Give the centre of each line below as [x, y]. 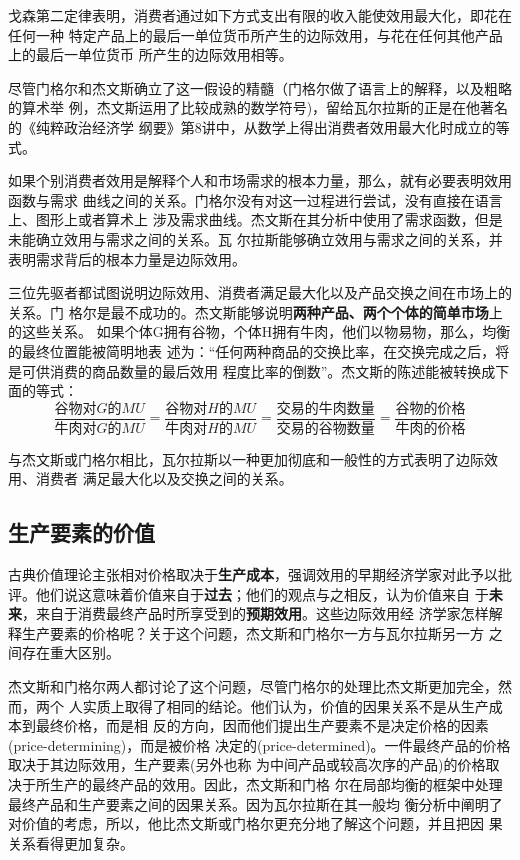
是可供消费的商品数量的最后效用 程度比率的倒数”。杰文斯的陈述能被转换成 [252, 370]
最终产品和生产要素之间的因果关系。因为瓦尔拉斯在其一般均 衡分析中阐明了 [255, 803]
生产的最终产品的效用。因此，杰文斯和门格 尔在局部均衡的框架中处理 [276, 783]
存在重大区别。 [70, 652]
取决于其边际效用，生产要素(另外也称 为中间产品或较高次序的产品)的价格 [247, 764]
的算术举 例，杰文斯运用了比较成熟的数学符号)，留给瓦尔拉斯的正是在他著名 [258, 107]
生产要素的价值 [81, 532]
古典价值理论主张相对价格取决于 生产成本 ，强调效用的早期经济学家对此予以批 [260, 573]
